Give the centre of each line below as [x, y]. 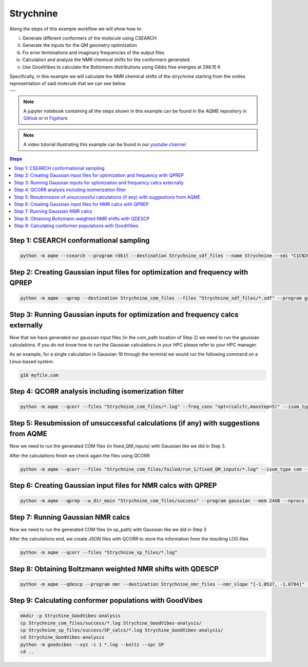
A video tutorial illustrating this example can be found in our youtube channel [104, 144]
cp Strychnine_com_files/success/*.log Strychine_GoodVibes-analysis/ [111, 623]
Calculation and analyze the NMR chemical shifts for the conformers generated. [107, 60]
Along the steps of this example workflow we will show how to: [76, 29]
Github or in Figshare [45, 118]
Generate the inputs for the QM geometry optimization [80, 45]
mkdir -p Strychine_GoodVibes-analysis [70, 616]
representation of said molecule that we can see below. [68, 84]
